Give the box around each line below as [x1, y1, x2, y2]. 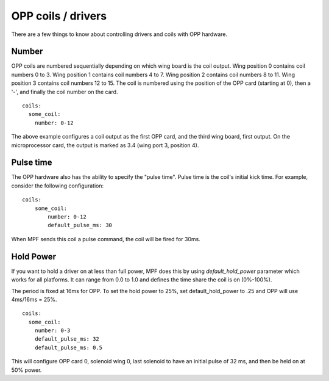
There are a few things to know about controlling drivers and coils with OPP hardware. [11, 31, 228, 38]
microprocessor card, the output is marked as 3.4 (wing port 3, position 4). [11, 141, 199, 149]
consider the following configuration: [11, 182, 104, 189]
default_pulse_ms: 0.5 [34, 344, 103, 351]
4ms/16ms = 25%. [11, 296, 57, 303]
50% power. [11, 366, 42, 374]
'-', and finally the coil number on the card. [11, 88, 118, 95]
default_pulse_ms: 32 [34, 336, 100, 343]
